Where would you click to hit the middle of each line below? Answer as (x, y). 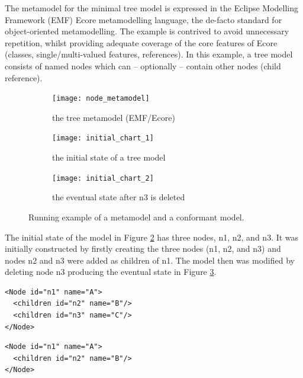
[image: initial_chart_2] (103, 178)
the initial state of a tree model (109, 157)
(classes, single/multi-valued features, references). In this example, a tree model (149, 54)
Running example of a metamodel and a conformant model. (136, 217)
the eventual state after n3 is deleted (119, 197)
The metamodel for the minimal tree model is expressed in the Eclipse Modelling (152, 8)
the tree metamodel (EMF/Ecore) (114, 117)
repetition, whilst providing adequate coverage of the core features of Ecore (141, 42)
